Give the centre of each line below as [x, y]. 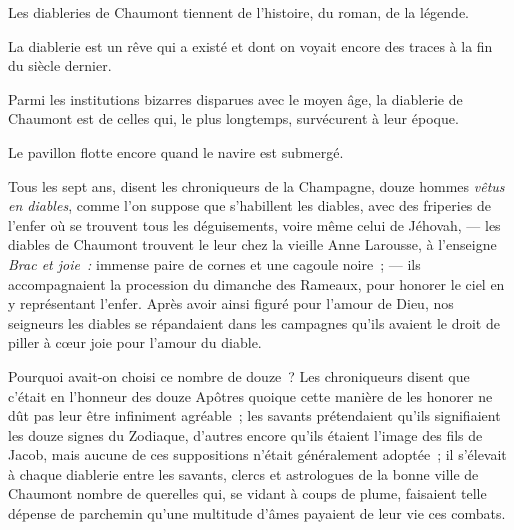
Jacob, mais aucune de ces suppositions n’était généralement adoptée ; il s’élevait [257, 454]
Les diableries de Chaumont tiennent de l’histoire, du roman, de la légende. [238, 12]
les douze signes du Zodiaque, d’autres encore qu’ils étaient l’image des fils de [245, 434]
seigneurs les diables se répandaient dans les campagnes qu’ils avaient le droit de [254, 322]
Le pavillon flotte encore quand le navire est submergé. [176, 151]
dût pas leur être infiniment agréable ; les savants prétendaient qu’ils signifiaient [254, 415]
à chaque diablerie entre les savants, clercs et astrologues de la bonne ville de [243, 473]
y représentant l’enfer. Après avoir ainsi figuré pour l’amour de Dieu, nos [231, 303]
